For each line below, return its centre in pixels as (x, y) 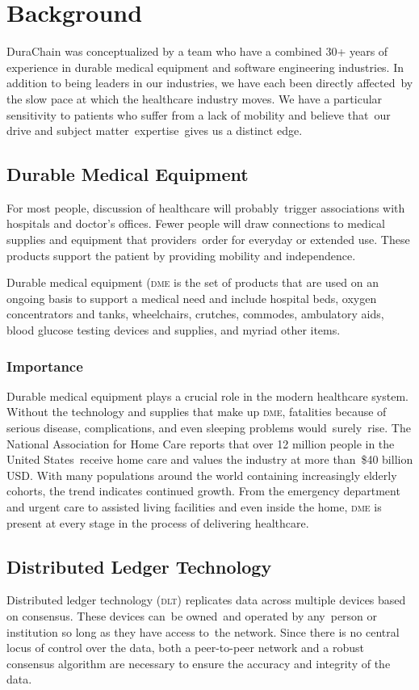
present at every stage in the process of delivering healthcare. (158, 522)
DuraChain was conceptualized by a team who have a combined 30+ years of (197, 51)
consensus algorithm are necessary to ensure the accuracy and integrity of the (199, 663)
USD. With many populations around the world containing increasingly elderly (202, 475)
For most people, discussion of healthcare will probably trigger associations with (206, 207)
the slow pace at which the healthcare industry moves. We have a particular (195, 98)
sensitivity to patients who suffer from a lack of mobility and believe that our (199, 114)
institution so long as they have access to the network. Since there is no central (203, 631)
